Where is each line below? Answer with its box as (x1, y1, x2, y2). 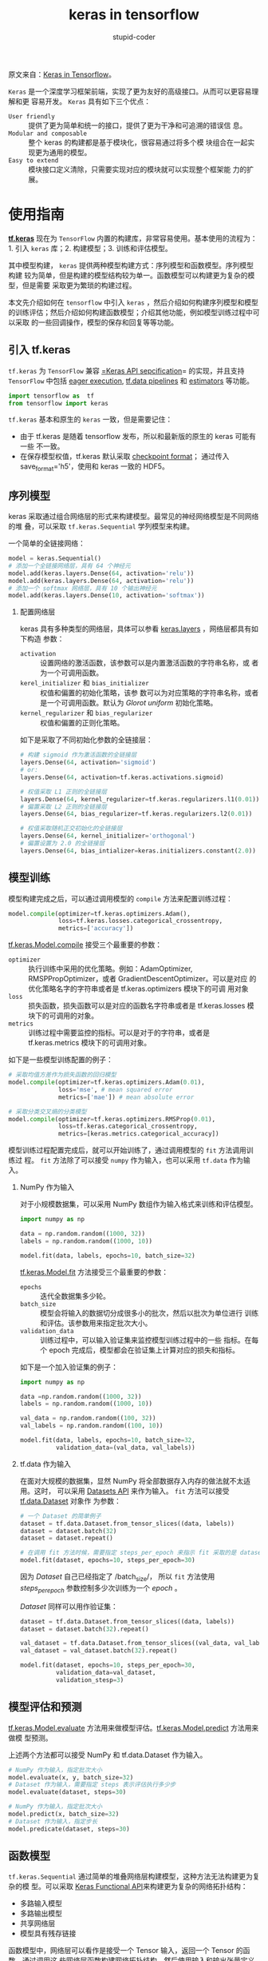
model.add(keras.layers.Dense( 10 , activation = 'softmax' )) (8, 592, 205, 600)
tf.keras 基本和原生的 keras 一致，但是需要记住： (8, 414, 173, 425)
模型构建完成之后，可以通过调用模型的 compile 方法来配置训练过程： (8, 893, 233, 903)
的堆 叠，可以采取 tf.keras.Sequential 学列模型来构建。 (8, 521, 194, 531)
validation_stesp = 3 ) (55, 1675, 124, 1684)
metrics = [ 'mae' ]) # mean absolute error (58, 1093, 195, 1101)
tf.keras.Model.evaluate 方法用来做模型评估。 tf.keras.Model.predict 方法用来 (8, 1723, 259, 1732)
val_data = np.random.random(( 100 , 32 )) (19, 1414, 156, 1423)
